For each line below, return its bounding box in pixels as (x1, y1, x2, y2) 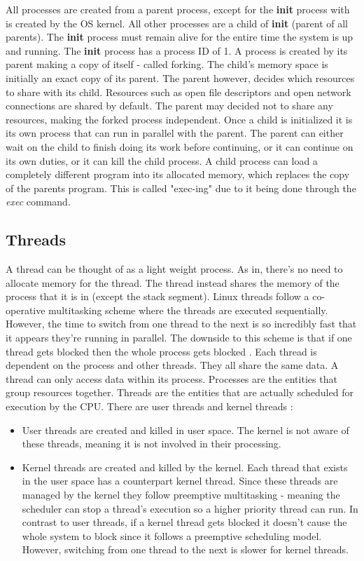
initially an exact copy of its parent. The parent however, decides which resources (6, 70, 355, 85)
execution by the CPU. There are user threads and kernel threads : (6, 399, 293, 414)
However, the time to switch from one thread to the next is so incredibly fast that (6, 316, 357, 331)
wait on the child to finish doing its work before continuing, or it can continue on (6, 139, 353, 154)
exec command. (6, 194, 71, 209)
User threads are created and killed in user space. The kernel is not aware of (22, 422, 349, 437)
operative (6, 302, 45, 317)
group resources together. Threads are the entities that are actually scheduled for (6, 385, 353, 400)
